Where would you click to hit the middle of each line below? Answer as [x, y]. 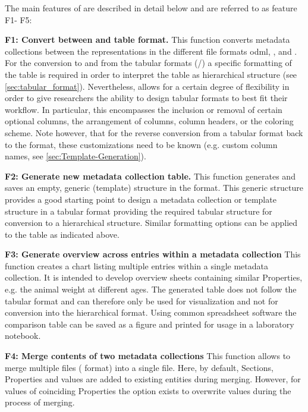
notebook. [23, 336]
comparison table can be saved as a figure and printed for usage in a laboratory [150, 324]
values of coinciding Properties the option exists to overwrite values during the [148, 390]
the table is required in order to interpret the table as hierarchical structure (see [151, 74]
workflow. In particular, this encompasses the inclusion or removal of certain [144, 109]
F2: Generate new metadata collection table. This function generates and [150, 176]
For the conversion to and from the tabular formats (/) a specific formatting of [148, 63]
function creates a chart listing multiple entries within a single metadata [136, 265]
